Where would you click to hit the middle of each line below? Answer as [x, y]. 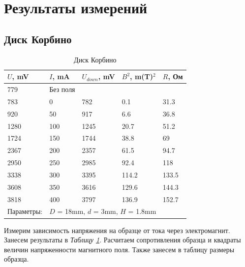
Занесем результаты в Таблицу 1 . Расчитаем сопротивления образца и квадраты [122, 240]
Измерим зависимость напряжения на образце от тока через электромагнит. [117, 230]
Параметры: [25, 211]
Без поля [62, 89]
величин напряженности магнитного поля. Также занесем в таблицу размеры [119, 249]
